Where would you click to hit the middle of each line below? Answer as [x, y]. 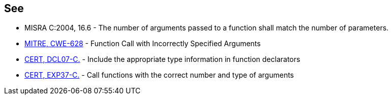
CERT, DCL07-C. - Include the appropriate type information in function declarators [162, 59]
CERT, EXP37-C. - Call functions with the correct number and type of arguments [159, 75]
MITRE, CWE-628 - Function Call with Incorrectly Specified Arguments [143, 44]
